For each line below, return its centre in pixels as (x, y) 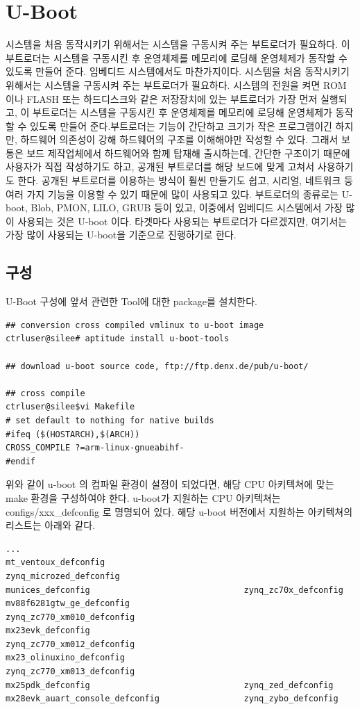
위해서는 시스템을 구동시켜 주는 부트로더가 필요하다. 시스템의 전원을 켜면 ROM (176, 84)
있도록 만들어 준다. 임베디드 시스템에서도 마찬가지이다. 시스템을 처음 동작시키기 (178, 71)
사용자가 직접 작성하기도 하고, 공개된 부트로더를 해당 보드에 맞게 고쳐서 (160, 166)
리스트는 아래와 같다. (51, 525)
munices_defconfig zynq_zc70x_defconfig (174, 590)
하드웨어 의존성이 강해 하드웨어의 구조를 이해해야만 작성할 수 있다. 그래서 (179, 139)
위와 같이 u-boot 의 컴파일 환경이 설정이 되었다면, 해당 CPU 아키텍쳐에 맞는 (170, 484)
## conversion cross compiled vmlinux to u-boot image (135, 325)
